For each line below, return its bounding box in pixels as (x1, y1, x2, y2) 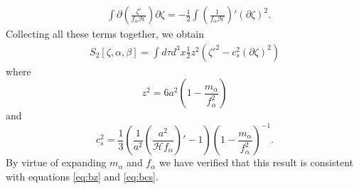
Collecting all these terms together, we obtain (6, 26, 205, 41)
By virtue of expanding (6, 155, 107, 170)
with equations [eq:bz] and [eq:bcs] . (6, 168, 159, 183)
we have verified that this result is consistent (159, 155, 353, 170)
